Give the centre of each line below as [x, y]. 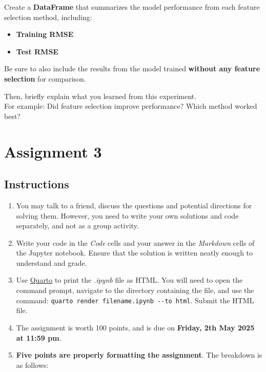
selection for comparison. [45, 78]
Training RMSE [45, 34]
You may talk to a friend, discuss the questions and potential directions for [134, 205]
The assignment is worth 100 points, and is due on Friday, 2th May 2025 [135, 327]
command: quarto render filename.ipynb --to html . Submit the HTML [135, 300]
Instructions [37, 184]
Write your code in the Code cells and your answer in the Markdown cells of [135, 242]
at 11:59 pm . [39, 337]
